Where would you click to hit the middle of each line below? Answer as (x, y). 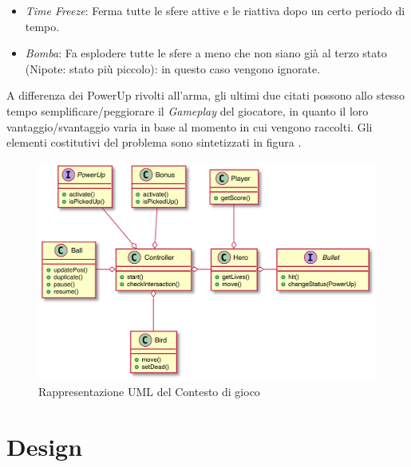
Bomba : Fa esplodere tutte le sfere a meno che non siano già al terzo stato (206, 53)
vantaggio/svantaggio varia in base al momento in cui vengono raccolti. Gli (190, 126)
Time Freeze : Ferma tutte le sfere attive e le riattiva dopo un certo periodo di (215, 10)
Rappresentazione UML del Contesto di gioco (149, 391)
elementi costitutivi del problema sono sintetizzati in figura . (154, 142)
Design (45, 446)
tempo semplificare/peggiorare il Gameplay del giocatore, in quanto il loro (188, 110)
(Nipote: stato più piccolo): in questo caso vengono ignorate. (173, 68)
